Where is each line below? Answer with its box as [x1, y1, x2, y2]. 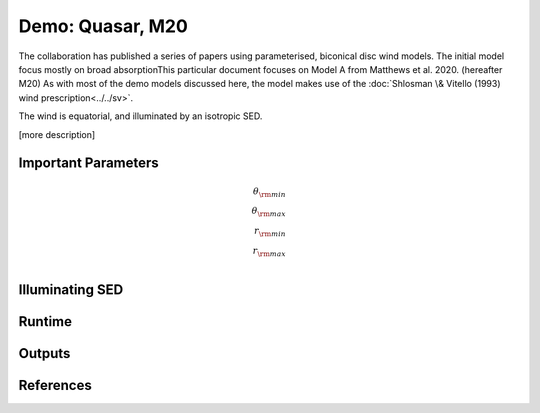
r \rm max [252, 245, 287, 259]
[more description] [18, 128, 96, 140]
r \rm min [253, 225, 287, 239]
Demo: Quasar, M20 [18, 15, 189, 37]
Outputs [18, 345, 71, 362]
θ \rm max [251, 205, 287, 219]
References [18, 377, 92, 394]
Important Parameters [18, 155, 159, 172]
